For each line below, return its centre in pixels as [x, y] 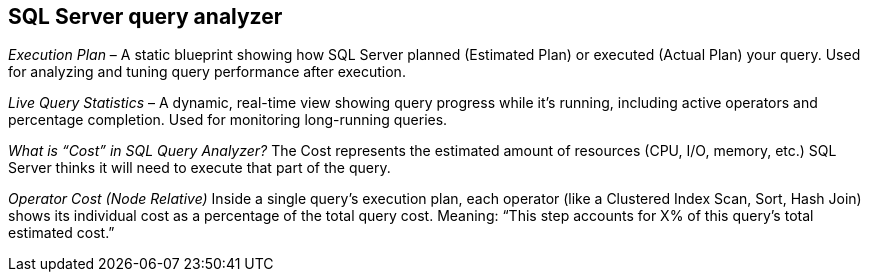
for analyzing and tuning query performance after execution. [207, 72]
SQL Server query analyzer [145, 16]
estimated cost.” [61, 233]
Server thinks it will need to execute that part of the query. [199, 168]
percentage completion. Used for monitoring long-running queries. [228, 120]
